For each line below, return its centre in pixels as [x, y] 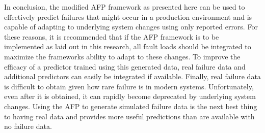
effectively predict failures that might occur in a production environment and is [128, 16]
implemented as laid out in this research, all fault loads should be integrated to [128, 46]
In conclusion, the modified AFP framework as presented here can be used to [125, 7]
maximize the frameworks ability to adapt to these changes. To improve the [122, 56]
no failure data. [28, 126]
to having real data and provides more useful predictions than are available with [129, 116]
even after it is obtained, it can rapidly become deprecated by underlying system [130, 96]
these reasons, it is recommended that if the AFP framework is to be [112, 36]
